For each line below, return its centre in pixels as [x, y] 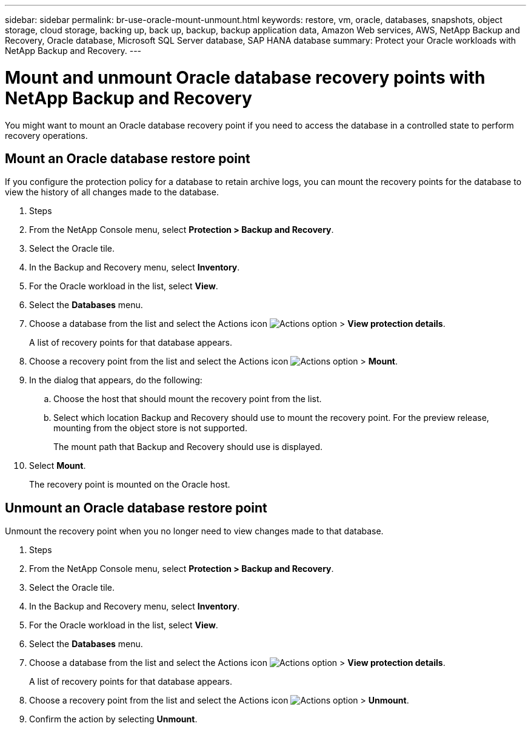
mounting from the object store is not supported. [150, 428]
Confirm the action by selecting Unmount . [113, 719]
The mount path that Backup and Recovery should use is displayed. [188, 447]
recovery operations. [46, 135]
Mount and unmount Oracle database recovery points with [245, 77]
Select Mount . [58, 466]
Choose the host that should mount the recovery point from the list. [188, 399]
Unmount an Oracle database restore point [136, 508]
